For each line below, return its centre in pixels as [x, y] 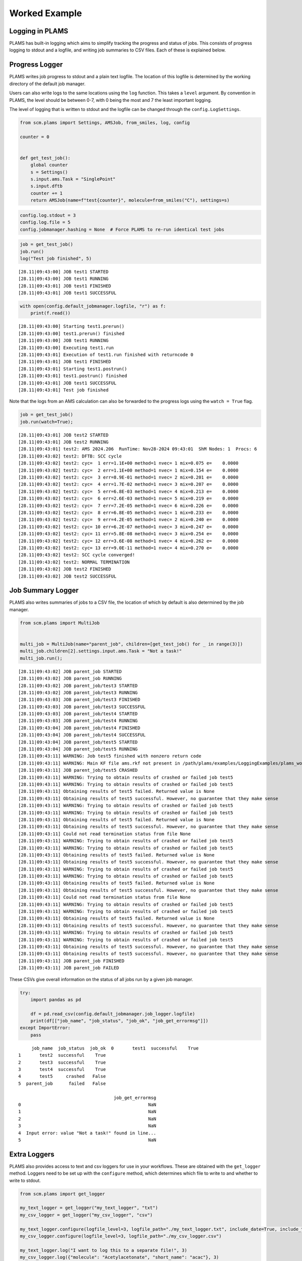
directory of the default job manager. [47, 84]
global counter [49, 165]
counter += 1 [47, 193]
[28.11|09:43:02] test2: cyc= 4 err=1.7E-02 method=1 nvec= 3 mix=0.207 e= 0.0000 [128, 484]
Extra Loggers [32, 1154]
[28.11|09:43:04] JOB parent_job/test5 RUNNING [78, 749]
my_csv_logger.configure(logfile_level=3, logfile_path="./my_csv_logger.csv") [121, 1236]
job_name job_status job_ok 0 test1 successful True [115, 1048]
